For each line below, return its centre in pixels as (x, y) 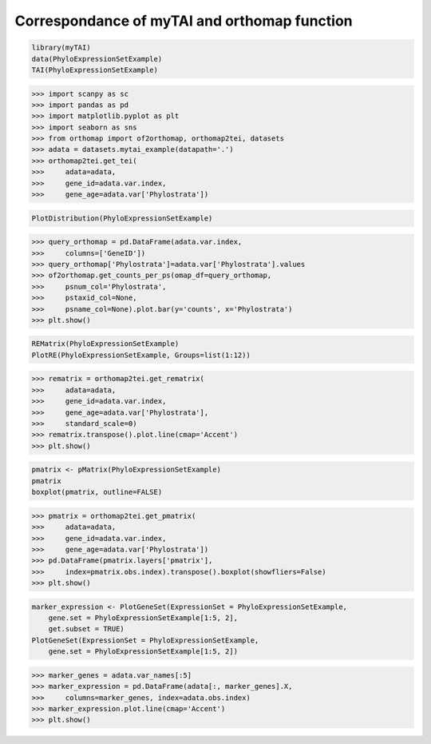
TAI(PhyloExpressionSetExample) (95, 70)
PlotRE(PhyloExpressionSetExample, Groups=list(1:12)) (141, 355)
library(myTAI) (61, 48)
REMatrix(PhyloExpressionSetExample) (105, 344)
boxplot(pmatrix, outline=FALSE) (97, 492)
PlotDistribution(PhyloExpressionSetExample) (122, 218)
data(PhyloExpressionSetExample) (97, 59)
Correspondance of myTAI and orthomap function (184, 21)
